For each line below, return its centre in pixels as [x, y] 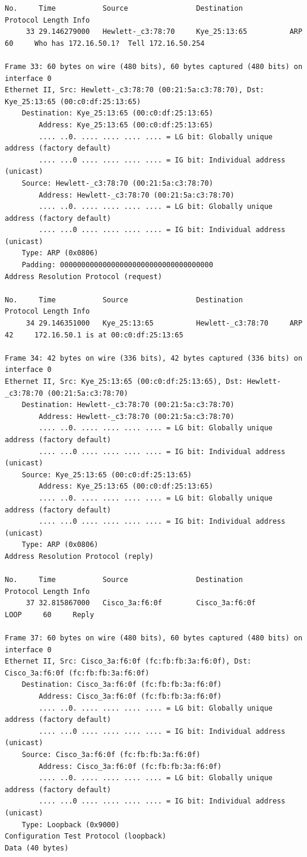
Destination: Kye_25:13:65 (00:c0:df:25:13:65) [117, 113]
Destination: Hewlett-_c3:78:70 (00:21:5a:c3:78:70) [128, 405]
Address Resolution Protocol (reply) [79, 556]
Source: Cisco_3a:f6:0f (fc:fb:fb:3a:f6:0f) [111, 755]
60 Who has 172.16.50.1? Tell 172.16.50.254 [105, 43]
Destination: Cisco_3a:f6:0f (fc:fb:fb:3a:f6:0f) [122, 685]
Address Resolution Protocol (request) [83, 276]
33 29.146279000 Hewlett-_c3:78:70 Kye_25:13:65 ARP [164, 32]
